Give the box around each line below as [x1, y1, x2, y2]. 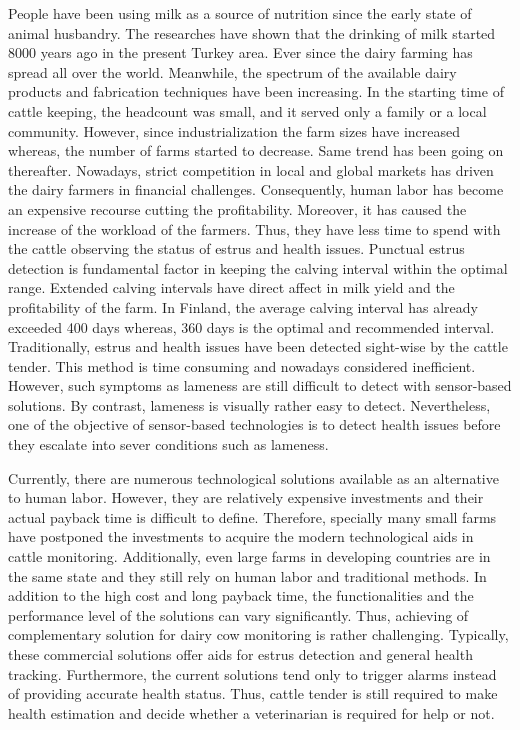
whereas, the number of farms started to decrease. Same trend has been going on [8, 140, 504, 161]
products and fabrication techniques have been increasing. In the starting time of [8, 81, 504, 102]
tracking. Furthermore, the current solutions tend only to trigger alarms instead [8, 663, 497, 684]
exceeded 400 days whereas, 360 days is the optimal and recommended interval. [8, 316, 495, 337]
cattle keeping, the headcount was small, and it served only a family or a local [8, 100, 487, 121]
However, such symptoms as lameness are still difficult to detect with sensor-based [8, 375, 512, 396]
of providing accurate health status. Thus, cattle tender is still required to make [8, 683, 498, 704]
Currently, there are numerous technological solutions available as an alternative [8, 467, 499, 488]
